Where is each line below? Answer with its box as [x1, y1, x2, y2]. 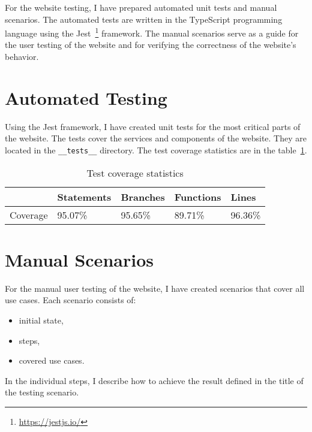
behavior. [5, 50, 39, 63]
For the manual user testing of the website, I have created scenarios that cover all [5, 282, 305, 294]
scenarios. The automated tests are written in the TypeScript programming [5, 13, 283, 25]
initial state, [19, 313, 64, 326]
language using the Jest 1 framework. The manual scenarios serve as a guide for [5, 25, 299, 39]
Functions [174, 189, 221, 204]
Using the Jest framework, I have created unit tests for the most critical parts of [5, 120, 301, 132]
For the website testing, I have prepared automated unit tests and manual [5, 1, 277, 13]
